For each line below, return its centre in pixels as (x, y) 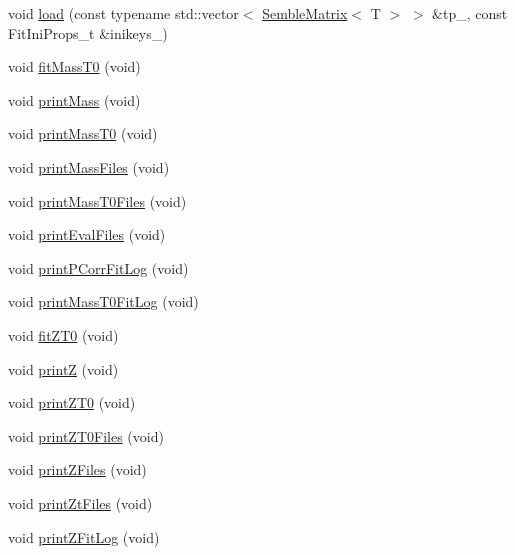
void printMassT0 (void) (83, 133)
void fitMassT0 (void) (74, 66)
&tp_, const (470, 13)
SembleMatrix (305, 13)
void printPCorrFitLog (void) (98, 267)
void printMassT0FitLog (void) (103, 301)
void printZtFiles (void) (80, 502)
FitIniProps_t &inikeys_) (88, 32)
